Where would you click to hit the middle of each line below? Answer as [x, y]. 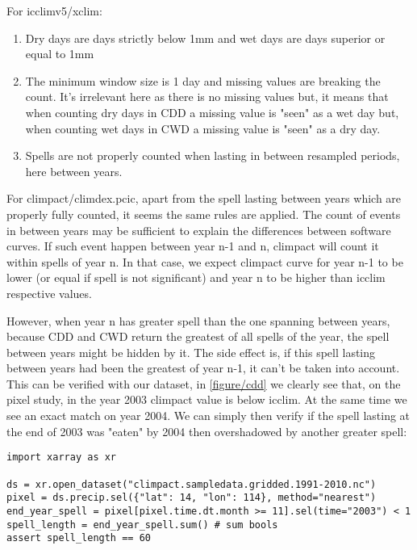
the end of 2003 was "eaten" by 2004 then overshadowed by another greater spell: [207, 431]
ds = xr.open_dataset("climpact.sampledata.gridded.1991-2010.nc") [192, 484]
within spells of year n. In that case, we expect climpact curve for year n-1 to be [205, 261]
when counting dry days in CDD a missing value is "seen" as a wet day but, [212, 112]
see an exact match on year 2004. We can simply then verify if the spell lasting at [208, 416]
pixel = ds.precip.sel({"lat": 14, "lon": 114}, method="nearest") [192, 498]
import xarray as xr [62, 458]
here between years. [74, 171]
